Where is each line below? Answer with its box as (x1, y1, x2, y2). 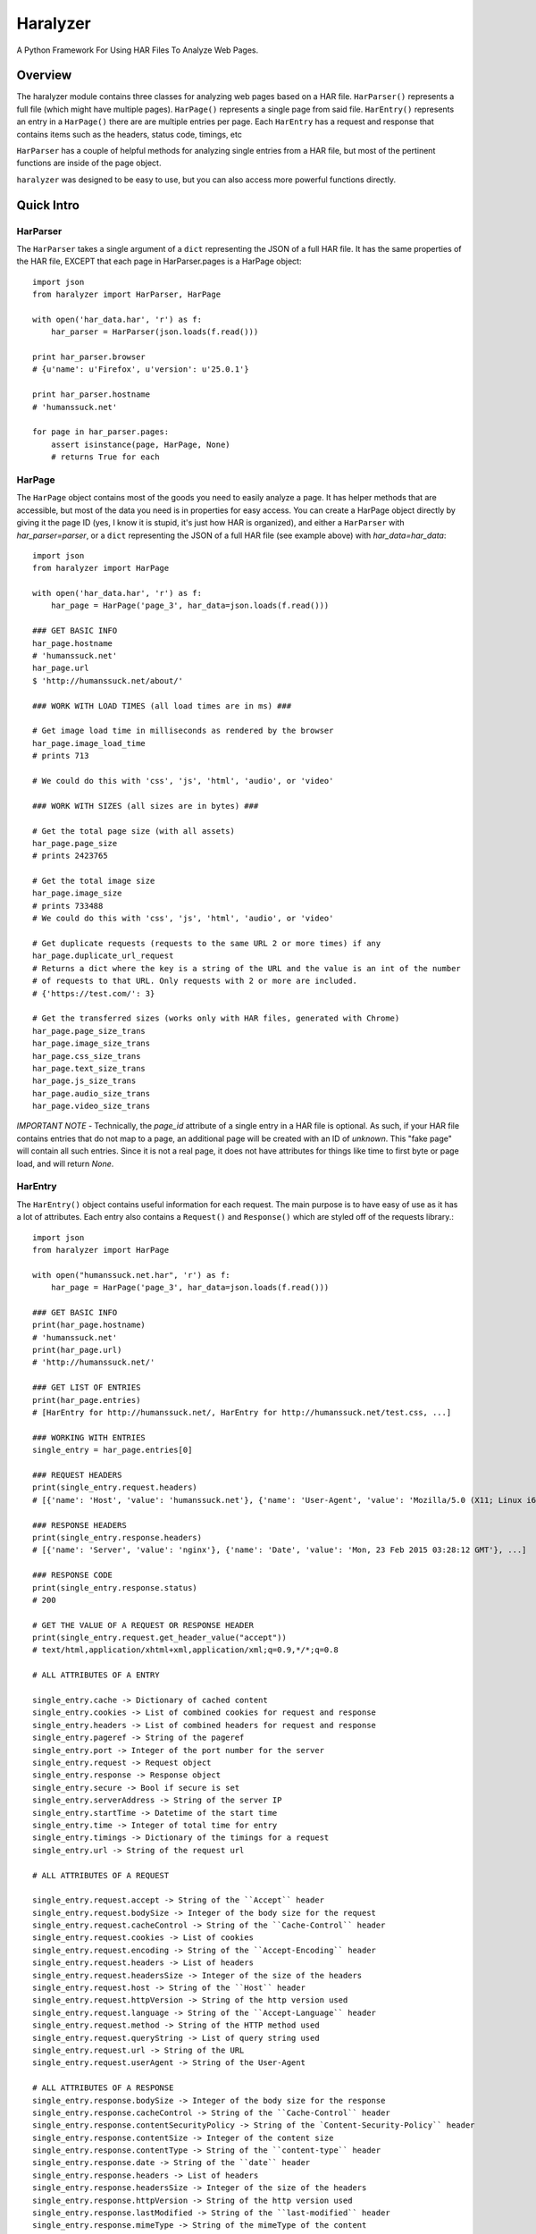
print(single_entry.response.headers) (32, 1533, 203, 1542)
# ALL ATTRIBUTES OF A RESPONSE (32, 2083, 174, 2093)
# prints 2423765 (32, 851, 108, 861)
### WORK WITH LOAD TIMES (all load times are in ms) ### (32, 701, 292, 710)
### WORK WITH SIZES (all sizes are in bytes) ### (32, 801, 259, 810)
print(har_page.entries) (32, 1395, 141, 1405)
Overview (16, 68, 72, 83)
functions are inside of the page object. (16, 157, 162, 169)
